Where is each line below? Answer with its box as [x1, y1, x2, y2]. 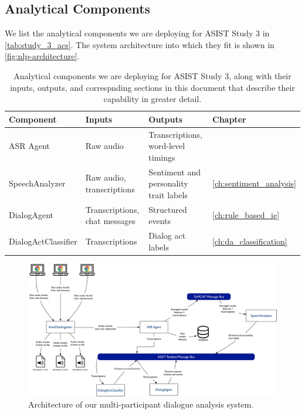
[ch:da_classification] [212, 235, 287, 247]
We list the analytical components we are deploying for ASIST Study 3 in [5, 27, 270, 39]
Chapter [212, 113, 246, 125]
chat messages [85, 215, 136, 227]
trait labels [148, 188, 188, 201]
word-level [148, 140, 185, 152]
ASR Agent [9, 140, 50, 152]
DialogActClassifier [9, 235, 77, 247]
